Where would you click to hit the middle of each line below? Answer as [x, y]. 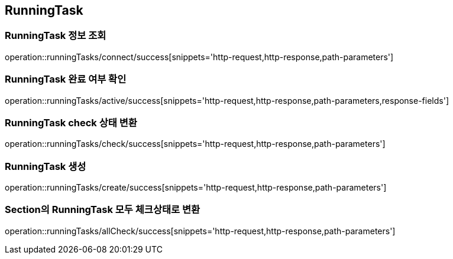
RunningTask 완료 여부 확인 [66, 79]
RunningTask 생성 [46, 166]
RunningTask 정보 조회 [56, 36]
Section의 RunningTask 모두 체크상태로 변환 [103, 210]
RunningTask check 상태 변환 [71, 122]
